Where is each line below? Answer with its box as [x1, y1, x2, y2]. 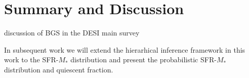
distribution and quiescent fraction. [4, 64, 113, 74]
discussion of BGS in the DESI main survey [4, 27, 140, 38]
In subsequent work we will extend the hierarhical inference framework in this [4, 44, 245, 55]
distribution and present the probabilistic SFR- [70, 54, 217, 65]
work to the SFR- [4, 54, 59, 65]
